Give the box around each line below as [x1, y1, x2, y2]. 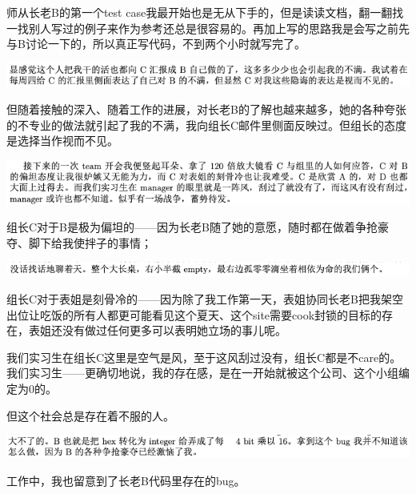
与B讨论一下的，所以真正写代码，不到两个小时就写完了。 [6, 35, 306, 52]
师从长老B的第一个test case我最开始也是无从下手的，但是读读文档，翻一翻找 [6, 4, 404, 20]
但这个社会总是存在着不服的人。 [6, 407, 174, 424]
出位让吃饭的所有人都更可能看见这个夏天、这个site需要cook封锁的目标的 [6, 306, 382, 323]
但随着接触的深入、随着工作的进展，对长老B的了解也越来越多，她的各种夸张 [6, 101, 406, 118]
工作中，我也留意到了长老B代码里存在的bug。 [6, 472, 246, 488]
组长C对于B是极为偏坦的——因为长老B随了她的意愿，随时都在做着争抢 [6, 219, 378, 235]
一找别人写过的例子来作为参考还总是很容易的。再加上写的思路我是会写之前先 [6, 19, 410, 36]
